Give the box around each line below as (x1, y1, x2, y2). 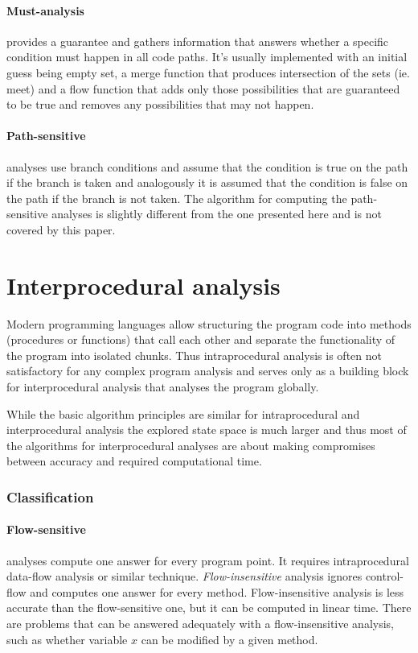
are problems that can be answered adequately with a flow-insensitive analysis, (6, 615, 395, 632)
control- (365, 568, 404, 585)
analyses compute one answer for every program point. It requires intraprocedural (6, 552, 409, 568)
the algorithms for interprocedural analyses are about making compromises (6, 436, 375, 453)
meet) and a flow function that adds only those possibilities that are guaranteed (6, 80, 400, 97)
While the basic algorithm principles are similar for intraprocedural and (6, 405, 360, 422)
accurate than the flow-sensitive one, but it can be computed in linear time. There (6, 599, 412, 616)
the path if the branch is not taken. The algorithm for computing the (6, 189, 347, 206)
